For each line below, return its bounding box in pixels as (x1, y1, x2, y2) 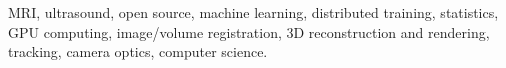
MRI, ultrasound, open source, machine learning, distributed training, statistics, (8, 2, 499, 22)
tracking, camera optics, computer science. (8, 41, 268, 62)
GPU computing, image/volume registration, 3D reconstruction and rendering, (8, 21, 490, 42)
